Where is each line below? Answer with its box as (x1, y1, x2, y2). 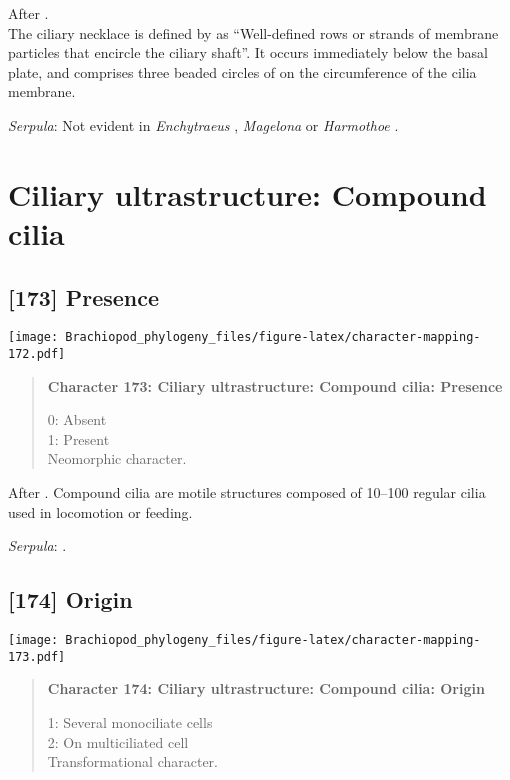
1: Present (47, 428, 110, 449)
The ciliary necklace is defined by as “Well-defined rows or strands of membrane (8, 22, 499, 43)
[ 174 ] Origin (8, 584, 133, 615)
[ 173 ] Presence (8, 281, 160, 312)
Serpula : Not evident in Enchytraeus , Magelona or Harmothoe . (8, 114, 399, 135)
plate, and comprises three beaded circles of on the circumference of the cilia (8, 61, 477, 82)
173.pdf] (8, 649, 66, 664)
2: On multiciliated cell (47, 731, 189, 752)
